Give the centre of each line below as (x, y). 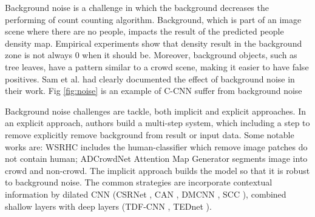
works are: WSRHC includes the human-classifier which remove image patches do (156, 146)
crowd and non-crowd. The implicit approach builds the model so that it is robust (157, 170)
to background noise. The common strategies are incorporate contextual (139, 182)
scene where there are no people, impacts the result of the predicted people (144, 31)
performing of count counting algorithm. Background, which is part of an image (153, 19)
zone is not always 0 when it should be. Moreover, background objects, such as (151, 55)
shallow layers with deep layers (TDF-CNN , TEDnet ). (108, 206)
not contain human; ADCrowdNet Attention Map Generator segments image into (156, 159)
